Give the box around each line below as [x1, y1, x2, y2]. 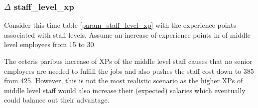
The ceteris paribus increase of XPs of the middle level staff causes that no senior [4, 56, 253, 66]
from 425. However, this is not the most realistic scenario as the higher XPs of [4, 75, 243, 86]
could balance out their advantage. [4, 95, 110, 105]
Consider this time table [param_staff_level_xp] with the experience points [4, 20, 236, 30]
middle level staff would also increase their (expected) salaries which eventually [4, 85, 246, 95]
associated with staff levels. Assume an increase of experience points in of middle [4, 29, 251, 40]
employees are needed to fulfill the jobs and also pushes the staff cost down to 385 [4, 65, 254, 76]
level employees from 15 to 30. [4, 39, 96, 50]
